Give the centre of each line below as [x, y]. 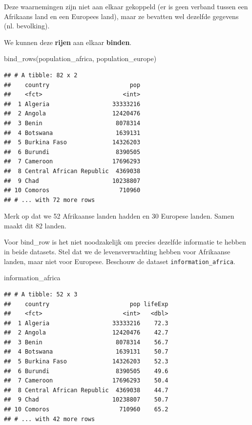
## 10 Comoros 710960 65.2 [86, 410]
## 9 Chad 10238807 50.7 [86, 400]
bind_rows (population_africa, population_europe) [80, 58]
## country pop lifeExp [86, 304]
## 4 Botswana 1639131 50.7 [86, 352]
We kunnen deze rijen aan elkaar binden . [68, 42]
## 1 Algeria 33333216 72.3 [86, 323]
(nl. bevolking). [27, 26]
